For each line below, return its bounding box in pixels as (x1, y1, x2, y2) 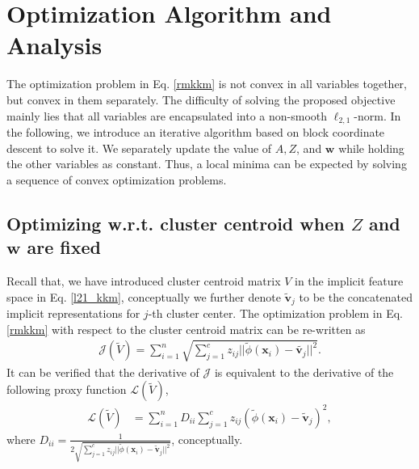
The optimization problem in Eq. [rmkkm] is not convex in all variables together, (6, 75, 407, 92)
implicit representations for (6, 304, 140, 321)
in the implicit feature (295, 272, 404, 289)
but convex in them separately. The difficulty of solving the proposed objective (6, 91, 396, 108)
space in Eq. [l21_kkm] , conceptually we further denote (6, 288, 281, 305)
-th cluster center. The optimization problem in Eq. (148, 304, 404, 321)
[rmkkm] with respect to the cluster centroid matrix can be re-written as (6, 320, 366, 337)
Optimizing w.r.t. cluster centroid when (6, 210, 345, 235)
